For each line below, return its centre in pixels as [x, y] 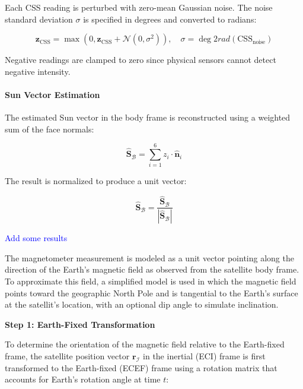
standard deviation [39, 19]
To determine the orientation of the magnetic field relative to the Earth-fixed [145, 344]
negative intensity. [38, 71]
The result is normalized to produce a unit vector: [96, 181]
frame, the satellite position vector [67, 355]
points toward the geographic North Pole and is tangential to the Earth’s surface [151, 292]
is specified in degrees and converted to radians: [170, 19]
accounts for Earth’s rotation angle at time [83, 379]
